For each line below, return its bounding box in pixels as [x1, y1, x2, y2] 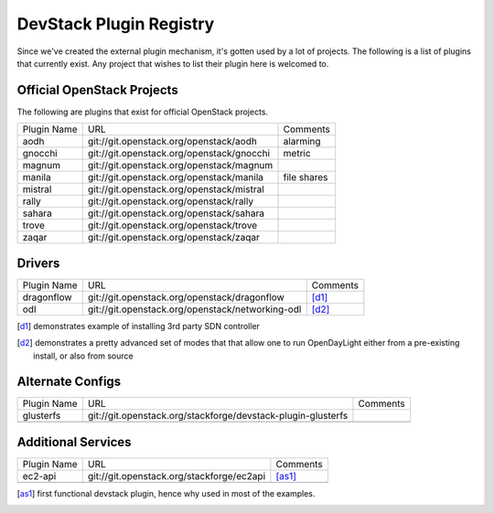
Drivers [16, 255, 60, 271]
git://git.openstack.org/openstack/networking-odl [87, 303, 302, 315]
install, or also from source [33, 350, 134, 361]
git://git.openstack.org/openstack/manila [87, 171, 264, 184]
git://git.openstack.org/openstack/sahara [87, 207, 265, 219]
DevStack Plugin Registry [16, 14, 215, 34]
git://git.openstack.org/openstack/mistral [87, 183, 264, 196]
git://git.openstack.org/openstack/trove [87, 219, 258, 232]
